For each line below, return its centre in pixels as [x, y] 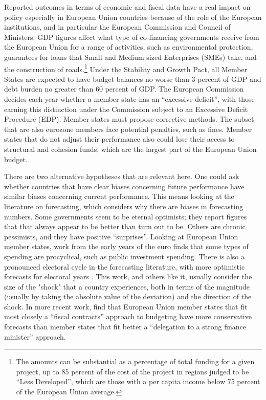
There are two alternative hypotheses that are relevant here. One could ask [122, 176]
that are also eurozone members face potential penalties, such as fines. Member [128, 129]
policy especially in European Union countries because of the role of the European [133, 17]
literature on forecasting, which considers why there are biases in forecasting [124, 206]
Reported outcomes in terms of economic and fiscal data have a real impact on [127, 7]
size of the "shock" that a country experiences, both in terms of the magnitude [127, 286]
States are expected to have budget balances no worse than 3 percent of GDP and [133, 79]
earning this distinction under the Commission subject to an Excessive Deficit [126, 109]
